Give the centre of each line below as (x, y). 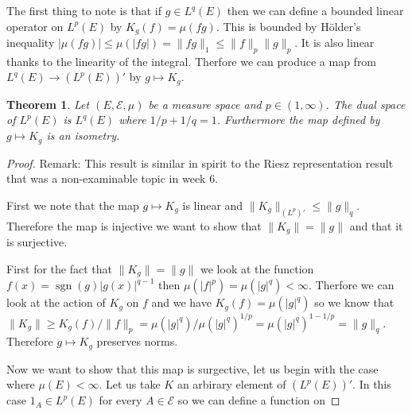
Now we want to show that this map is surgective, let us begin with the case (192, 368)
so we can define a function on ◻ (259, 400)
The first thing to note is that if (84, 10)
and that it (376, 225)
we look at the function (257, 268)
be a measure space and (205, 104)
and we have (181, 302)
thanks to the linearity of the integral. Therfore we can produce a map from (192, 61)
